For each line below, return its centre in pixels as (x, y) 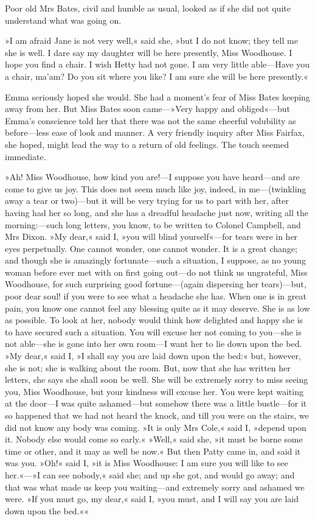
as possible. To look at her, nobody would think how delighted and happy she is (154, 320)
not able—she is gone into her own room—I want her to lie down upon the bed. (154, 344)
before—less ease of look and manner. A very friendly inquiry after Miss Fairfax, (155, 132)
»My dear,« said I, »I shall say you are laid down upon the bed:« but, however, (153, 356)
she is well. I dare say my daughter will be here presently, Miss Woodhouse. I (149, 52)
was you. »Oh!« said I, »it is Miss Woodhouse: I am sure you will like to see (147, 463)
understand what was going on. (63, 20)
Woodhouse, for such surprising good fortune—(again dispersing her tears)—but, (156, 284)
